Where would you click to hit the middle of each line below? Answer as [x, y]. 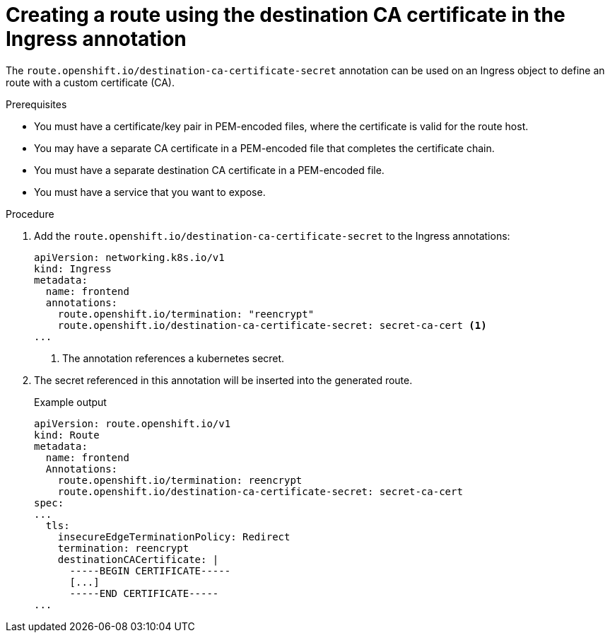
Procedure [30, 214]
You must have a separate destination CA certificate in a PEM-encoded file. [209, 170]
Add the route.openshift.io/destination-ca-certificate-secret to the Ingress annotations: [272, 236]
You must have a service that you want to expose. [150, 192]
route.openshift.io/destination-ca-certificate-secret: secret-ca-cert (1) [272, 325]
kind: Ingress [73, 268]
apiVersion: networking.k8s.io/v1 [129, 257]
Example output [70, 402]
